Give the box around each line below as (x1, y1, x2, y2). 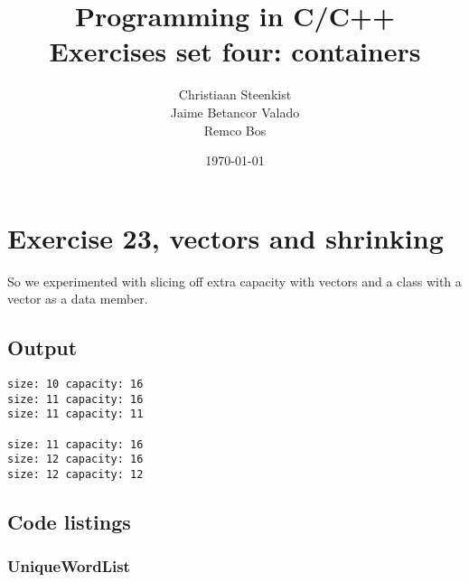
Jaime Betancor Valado (170, 102, 300, 121)
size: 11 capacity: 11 (7, 408, 144, 421)
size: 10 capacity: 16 (7, 378, 144, 391)
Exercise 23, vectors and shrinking (7, 219, 444, 256)
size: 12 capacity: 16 (7, 453, 144, 466)
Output (7, 333, 78, 361)
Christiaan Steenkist (178, 85, 292, 104)
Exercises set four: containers (49, 33, 421, 70)
